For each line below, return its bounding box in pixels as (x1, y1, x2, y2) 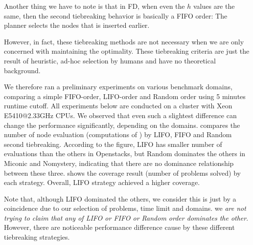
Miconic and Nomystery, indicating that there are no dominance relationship (4, 158, 234, 168)
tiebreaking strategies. (4, 232, 70, 242)
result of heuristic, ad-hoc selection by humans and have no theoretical (4, 55, 216, 65)
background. (4, 65, 41, 75)
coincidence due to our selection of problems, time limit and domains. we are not (4, 203, 246, 213)
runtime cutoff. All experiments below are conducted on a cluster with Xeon (4, 101, 232, 111)
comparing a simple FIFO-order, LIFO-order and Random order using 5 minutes (4, 91, 246, 101)
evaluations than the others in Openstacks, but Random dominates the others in (4, 148, 246, 159)
